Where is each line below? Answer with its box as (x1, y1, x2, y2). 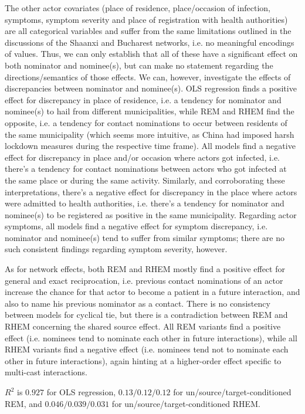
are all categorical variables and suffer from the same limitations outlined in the (5, 25, 292, 37)
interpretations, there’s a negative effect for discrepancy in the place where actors (5, 185, 297, 198)
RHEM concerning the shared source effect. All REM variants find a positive (5, 320, 281, 332)
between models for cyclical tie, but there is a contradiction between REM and (5, 308, 288, 321)
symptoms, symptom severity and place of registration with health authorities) (5, 13, 288, 25)
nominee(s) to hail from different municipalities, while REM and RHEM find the (5, 105, 294, 117)
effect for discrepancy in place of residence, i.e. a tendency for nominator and (5, 93, 282, 106)
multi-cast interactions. (5, 366, 87, 378)
